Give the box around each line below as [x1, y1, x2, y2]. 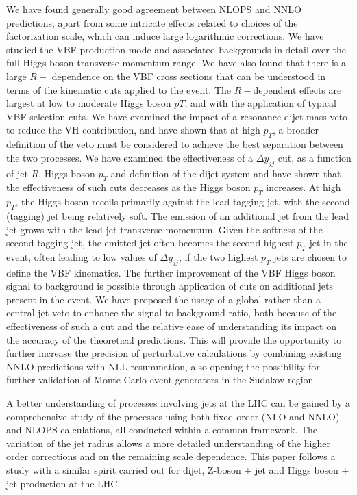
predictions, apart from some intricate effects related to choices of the [6, 15, 298, 29]
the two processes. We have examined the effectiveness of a [6, 150, 254, 164]
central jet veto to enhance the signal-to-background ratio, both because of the [6, 305, 337, 320]
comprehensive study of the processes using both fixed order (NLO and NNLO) [6, 409, 340, 423]
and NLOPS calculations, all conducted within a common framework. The [6, 422, 318, 437]
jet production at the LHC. [6, 476, 121, 490]
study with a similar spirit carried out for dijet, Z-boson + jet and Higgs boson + [6, 463, 349, 477]
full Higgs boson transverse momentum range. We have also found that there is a [6, 55, 347, 70]
